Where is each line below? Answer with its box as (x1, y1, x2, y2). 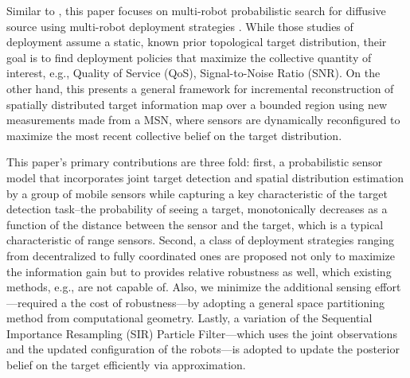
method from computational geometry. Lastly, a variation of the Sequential (6, 310, 373, 326)
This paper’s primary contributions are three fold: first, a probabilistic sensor (6, 154, 383, 170)
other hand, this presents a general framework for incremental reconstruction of (6, 80, 394, 96)
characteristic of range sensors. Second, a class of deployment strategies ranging (6, 232, 394, 248)
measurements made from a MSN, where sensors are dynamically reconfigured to (6, 111, 400, 128)
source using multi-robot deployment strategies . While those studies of (6, 18, 353, 34)
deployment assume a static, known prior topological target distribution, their (6, 33, 387, 50)
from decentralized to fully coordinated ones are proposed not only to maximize (6, 247, 396, 263)
